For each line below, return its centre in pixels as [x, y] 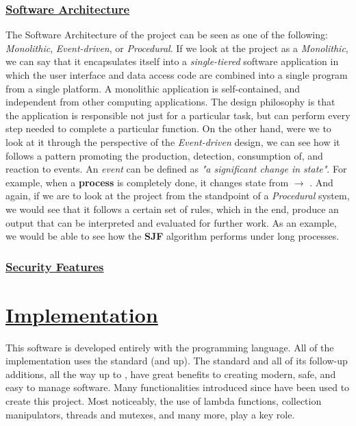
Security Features [55, 266]
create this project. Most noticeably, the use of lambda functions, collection [164, 401]
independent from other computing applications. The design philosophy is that [170, 102]
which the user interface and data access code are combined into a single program [177, 75]
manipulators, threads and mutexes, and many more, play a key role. [150, 414]
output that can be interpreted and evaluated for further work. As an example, [171, 222]
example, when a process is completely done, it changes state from [147, 182]
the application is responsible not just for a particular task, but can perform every [178, 115]
